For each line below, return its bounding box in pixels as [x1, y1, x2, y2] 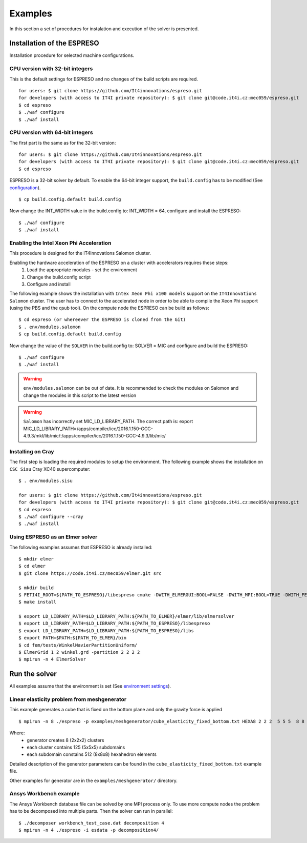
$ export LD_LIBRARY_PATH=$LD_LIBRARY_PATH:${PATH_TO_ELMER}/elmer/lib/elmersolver [18, 613, 235, 619]
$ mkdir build [18, 585, 54, 591]
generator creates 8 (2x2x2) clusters [27, 737, 104, 743]
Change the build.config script [27, 274, 91, 280]
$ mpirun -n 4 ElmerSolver [18, 656, 86, 663]
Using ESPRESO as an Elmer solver [9, 533, 98, 540]
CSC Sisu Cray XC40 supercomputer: [9, 466, 91, 472]
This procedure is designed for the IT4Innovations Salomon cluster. [9, 250, 151, 256]
